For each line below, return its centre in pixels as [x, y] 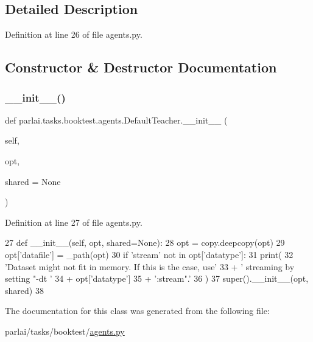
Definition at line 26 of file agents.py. [74, 34]
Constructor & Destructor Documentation [141, 67]
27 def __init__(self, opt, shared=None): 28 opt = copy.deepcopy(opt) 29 [145, 243]
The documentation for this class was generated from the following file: [137, 311]
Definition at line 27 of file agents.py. [74, 222]
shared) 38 [24, 290]
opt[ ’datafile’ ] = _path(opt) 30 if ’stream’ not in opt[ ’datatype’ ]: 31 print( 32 [149, 254]
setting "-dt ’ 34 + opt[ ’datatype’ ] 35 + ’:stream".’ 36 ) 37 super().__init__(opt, [157, 278]
